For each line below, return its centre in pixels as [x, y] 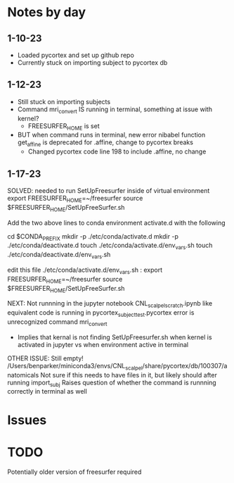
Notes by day [47, 12]
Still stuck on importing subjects [64, 101]
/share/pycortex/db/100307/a [185, 365]
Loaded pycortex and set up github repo [76, 55]
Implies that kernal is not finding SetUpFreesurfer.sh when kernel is [115, 337]
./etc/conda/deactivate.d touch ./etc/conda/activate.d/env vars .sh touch [110, 246]
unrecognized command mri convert [57, 322]
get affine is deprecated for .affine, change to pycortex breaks [105, 143]
